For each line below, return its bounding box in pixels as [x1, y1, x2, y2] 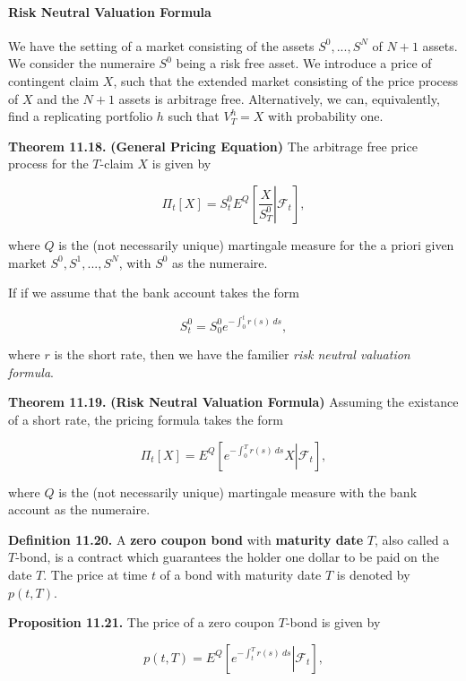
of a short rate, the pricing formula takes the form [8, 409, 283, 428]
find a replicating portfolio [8, 107, 153, 125]
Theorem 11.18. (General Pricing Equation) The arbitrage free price [8, 136, 418, 155]
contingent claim [8, 71, 99, 90]
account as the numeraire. [8, 500, 151, 519]
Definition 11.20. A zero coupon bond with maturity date [8, 530, 364, 548]
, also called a [375, 530, 450, 548]
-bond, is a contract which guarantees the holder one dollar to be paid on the [15, 547, 440, 566]
